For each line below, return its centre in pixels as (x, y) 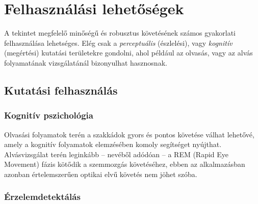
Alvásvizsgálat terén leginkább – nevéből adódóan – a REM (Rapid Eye (117, 154)
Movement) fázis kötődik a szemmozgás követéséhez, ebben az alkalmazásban (125, 164)
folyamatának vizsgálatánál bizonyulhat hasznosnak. (86, 62)
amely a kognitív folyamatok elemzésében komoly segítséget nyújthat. (113, 144)
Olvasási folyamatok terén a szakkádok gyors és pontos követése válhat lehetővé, (129, 134)
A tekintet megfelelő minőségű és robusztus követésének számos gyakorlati (120, 33)
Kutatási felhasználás (61, 90)
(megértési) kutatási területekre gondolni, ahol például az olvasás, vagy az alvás (128, 53)
